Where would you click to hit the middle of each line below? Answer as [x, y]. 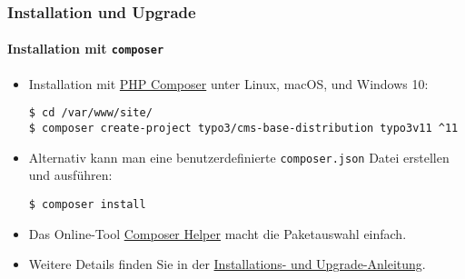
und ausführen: [70, 175]
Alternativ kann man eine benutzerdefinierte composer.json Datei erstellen [239, 157]
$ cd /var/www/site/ [90, 113]
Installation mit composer [86, 49]
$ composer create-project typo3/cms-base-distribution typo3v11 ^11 [243, 128]
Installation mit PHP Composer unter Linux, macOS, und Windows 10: [228, 83]
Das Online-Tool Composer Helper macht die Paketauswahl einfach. [218, 233]
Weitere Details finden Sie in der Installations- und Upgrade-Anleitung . [227, 264]
